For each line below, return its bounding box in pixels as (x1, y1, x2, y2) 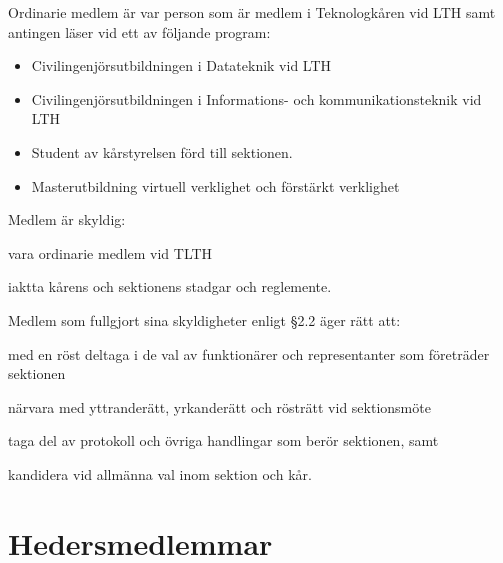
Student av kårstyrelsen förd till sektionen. (31, 141, 293, 162)
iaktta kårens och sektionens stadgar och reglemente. (8, 276, 332, 297)
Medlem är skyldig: (8, 209, 126, 230)
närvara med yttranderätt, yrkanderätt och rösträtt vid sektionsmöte (8, 396, 431, 417)
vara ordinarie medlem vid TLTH (8, 242, 213, 263)
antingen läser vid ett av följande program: (8, 21, 271, 42)
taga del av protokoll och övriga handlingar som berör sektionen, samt (8, 430, 439, 451)
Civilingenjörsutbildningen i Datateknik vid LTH (31, 55, 332, 76)
